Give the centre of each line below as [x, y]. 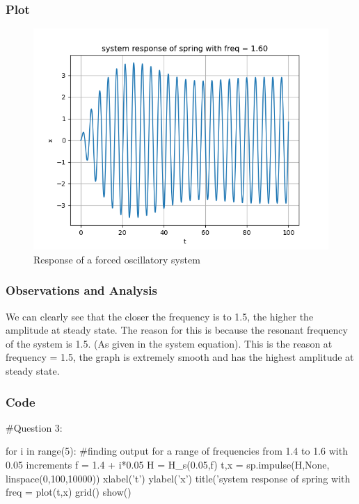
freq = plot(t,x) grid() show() [69, 492]
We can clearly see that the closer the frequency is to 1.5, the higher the [160, 316]
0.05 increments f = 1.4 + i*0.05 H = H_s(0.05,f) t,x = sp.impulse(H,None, [168, 464]
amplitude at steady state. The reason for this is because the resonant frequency [177, 330]
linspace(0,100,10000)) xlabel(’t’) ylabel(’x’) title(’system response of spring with [178, 478]
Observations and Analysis [81, 290]
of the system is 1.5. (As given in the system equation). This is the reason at [169, 343]
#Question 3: [34, 427]
